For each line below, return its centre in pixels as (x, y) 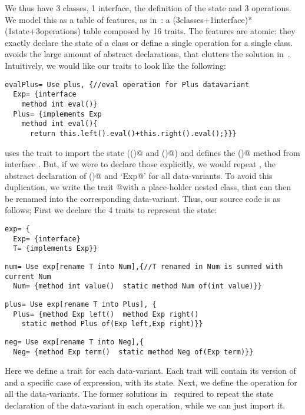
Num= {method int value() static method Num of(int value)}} (137, 286)
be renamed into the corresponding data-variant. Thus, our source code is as (142, 198)
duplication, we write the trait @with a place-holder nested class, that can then (148, 187)
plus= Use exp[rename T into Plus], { (81, 304)
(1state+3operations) (43, 31)
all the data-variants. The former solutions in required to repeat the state (139, 394)
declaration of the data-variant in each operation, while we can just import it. (145, 405)
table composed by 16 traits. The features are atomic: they (189, 31)
